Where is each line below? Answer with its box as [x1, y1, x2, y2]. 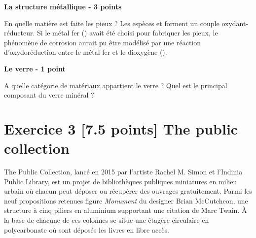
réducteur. [4, 28, 35, 38]
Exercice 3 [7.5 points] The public [4, 118, 238, 138]
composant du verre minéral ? [4, 90, 94, 100]
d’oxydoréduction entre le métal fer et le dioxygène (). [4, 47, 167, 57]
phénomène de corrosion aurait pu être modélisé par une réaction [4, 37, 201, 47]
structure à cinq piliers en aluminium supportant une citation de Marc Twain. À [4, 205, 247, 215]
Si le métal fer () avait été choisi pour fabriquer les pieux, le [37, 28, 218, 38]
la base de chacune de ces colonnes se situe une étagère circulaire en [4, 215, 209, 225]
